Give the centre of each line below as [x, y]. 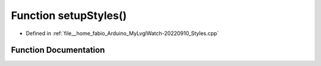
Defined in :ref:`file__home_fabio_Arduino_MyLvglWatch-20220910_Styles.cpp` [122, 33]
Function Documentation [58, 50]
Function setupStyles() [69, 15]
